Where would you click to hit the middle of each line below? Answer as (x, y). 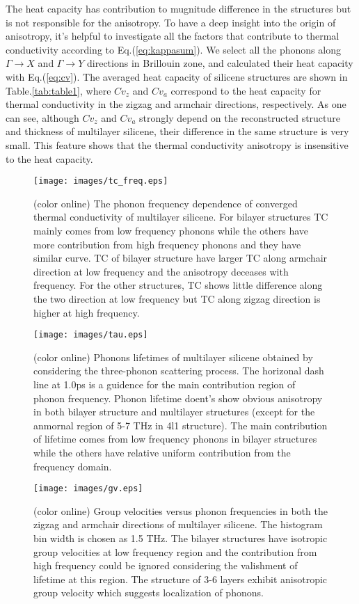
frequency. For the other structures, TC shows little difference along (178, 285)
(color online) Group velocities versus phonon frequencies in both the (181, 510)
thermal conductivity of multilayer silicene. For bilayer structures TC (181, 217)
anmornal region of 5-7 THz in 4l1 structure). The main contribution (181, 425)
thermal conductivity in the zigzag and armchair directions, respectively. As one (176, 104)
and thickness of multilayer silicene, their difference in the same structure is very (177, 131)
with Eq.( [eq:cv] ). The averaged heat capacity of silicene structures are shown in (177, 76)
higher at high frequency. (87, 312)
